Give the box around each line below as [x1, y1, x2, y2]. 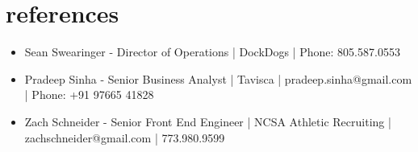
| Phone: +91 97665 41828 [24, 86, 154, 103]
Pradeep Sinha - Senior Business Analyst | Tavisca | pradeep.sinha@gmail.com [24, 70, 412, 87]
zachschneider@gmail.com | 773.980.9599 [24, 129, 225, 146]
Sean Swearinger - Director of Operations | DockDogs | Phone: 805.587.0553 [24, 43, 400, 60]
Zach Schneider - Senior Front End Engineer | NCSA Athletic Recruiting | [24, 113, 391, 129]
